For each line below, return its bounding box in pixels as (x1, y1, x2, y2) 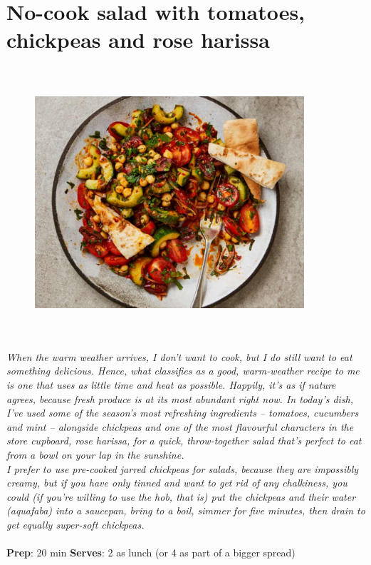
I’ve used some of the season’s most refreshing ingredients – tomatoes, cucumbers (6, 405, 359, 420)
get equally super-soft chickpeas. (6, 516, 145, 531)
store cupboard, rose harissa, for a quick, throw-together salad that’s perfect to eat (6, 433, 362, 448)
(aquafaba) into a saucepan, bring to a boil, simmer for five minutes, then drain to (6, 503, 365, 518)
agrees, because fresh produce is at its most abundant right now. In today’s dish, (6, 391, 354, 406)
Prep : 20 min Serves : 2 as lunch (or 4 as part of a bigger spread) (6, 545, 296, 560)
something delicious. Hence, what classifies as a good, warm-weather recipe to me (6, 363, 360, 378)
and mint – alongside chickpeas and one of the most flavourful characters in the (6, 419, 354, 434)
